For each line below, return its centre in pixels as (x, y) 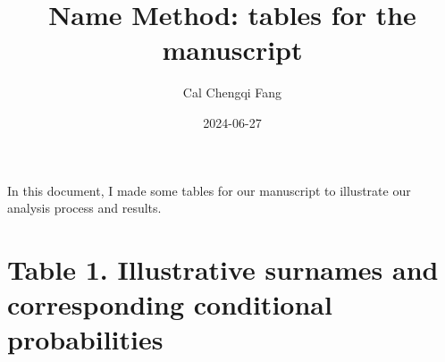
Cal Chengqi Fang (232, 93)
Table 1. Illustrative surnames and (223, 269)
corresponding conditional (170, 304)
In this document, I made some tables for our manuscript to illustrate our (209, 190)
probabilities (85, 339)
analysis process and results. (84, 208)
